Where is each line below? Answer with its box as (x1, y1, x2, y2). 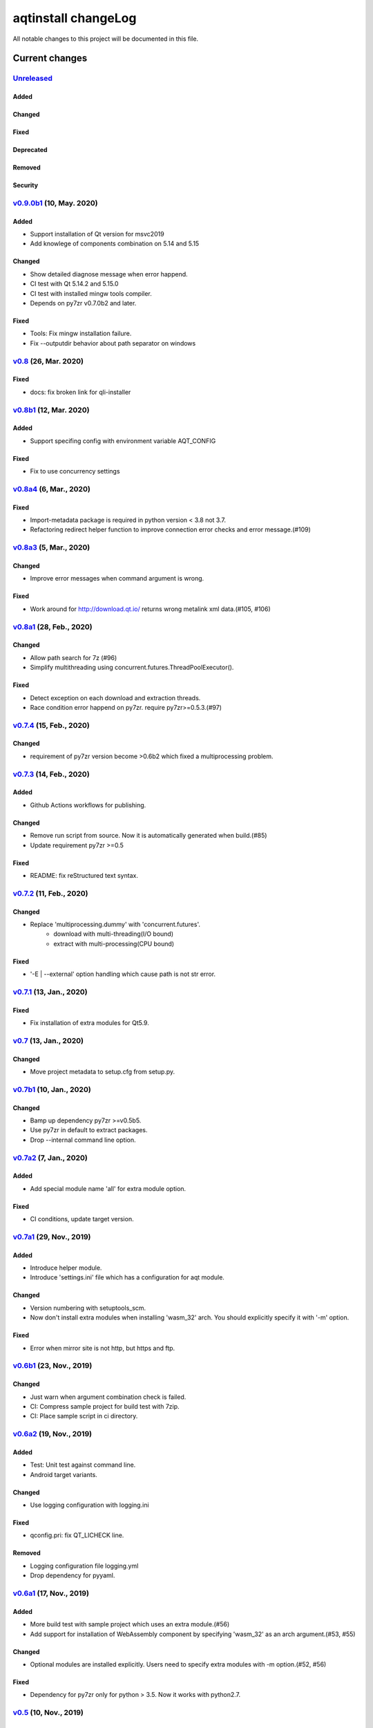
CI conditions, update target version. (30, 1215, 134, 1223)
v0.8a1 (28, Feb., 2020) (12, 622, 93, 632)
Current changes (12, 53, 88, 64)
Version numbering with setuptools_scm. (30, 1304, 146, 1312)
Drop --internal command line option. (30, 1136, 136, 1144)
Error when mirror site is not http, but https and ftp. (30, 1344, 175, 1352)
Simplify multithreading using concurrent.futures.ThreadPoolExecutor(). (30, 664, 234, 672)
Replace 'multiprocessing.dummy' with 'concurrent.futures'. (30, 920, 200, 928)
